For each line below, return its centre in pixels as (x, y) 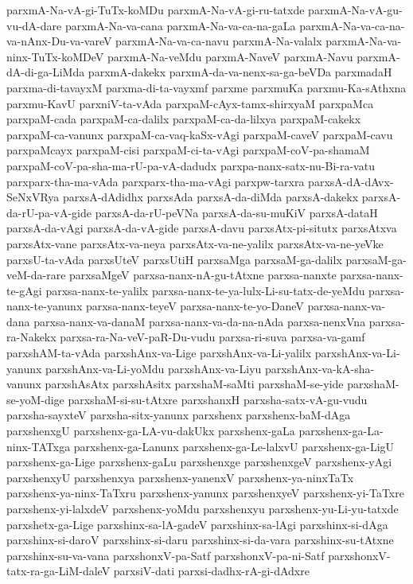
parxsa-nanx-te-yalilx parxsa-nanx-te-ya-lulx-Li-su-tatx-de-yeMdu (205, 290)
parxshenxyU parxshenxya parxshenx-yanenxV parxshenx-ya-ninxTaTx (180, 477)
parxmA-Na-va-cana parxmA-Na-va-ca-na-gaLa (180, 25)
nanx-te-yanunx (45, 306)
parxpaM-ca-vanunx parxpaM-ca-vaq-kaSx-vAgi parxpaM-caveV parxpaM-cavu (200, 134)
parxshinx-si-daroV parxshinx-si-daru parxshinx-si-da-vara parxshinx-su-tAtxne (200, 540)
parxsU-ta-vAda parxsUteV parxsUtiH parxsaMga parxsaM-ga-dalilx (174, 259)
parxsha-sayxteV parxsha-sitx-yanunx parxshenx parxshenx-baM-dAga (179, 415)
